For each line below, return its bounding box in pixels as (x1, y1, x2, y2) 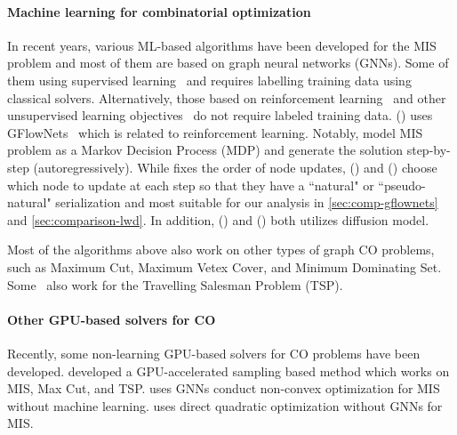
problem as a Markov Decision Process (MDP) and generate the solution (7, 141, 404, 159)
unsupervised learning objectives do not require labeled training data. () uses (7, 106, 433, 125)
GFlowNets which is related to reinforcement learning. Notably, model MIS (7, 123, 423, 141)
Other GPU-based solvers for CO (7, 310, 216, 328)
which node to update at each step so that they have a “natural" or (7, 175, 374, 194)
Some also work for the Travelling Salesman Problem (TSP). (7, 275, 343, 294)
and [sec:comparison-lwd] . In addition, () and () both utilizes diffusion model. (7, 210, 429, 229)
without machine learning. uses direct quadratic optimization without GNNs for (7, 396, 443, 415)
